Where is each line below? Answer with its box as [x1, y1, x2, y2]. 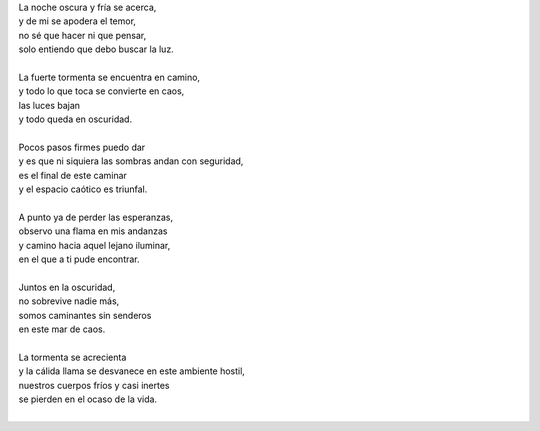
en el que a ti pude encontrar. [18, 253, 140, 265]
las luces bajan [18, 99, 80, 111]
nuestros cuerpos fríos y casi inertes [18, 379, 170, 391]
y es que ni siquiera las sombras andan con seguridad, [18, 155, 244, 167]
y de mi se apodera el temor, [18, 15, 137, 27]
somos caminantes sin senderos [18, 309, 152, 321]
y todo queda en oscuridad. [18, 113, 133, 125]
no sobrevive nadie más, [18, 295, 120, 307]
